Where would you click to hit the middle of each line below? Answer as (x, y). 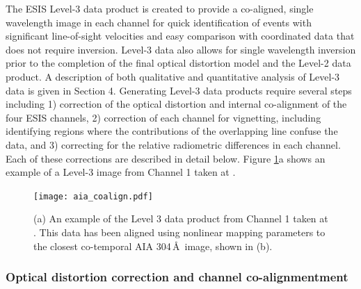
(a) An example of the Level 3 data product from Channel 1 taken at (181, 218)
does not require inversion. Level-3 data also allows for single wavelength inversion (181, 49)
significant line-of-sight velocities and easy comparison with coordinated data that (180, 36)
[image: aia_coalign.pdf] (93, 196)
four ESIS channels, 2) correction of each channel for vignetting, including (163, 117)
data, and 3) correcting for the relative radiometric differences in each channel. (173, 144)
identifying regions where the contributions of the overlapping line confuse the (172, 131)
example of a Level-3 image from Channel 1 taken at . (121, 172)
